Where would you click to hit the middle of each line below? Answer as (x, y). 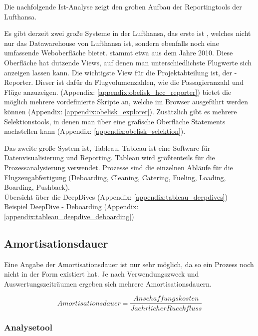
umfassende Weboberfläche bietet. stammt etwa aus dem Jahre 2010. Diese (119, 53)
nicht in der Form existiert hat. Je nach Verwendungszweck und (102, 274)
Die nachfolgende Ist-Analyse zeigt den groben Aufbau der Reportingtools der (123, 6)
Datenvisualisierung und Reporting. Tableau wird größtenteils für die (110, 158)
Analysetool (28, 327)
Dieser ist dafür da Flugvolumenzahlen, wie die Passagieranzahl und (139, 82)
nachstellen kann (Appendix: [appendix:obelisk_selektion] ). (95, 131)
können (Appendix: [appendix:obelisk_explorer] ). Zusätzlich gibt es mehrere (121, 111)
